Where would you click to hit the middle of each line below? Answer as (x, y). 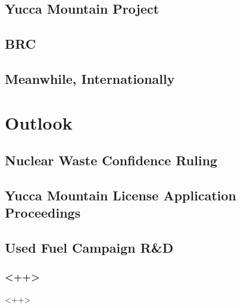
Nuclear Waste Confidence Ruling (111, 160)
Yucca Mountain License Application (121, 195)
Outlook (39, 122)
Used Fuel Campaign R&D (89, 248)
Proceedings (43, 213)
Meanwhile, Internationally (90, 78)
